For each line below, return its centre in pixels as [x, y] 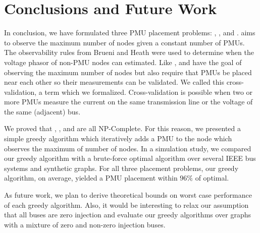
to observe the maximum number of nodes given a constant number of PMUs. [124, 42]
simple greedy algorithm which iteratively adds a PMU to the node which [118, 138]
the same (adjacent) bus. [42, 111]
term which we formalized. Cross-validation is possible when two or [149, 92]
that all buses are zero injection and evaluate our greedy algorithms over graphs [128, 215]
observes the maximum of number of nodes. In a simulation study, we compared [128, 148]
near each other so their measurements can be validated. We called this [114, 82]
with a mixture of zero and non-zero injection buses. [85, 224]
